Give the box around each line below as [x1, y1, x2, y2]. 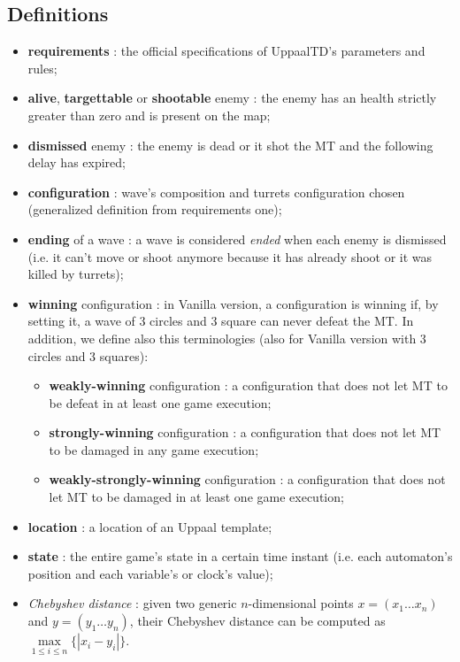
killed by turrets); [27, 265, 124, 283]
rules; [27, 58, 57, 77]
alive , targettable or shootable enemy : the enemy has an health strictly [27, 89, 437, 107]
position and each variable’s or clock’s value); [27, 564, 273, 582]
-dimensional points [248, 594, 354, 612]
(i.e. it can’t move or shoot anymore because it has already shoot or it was [27, 247, 433, 266]
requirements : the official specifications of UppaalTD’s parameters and [27, 42, 425, 60]
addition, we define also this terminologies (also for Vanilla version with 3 [27, 328, 426, 347]
